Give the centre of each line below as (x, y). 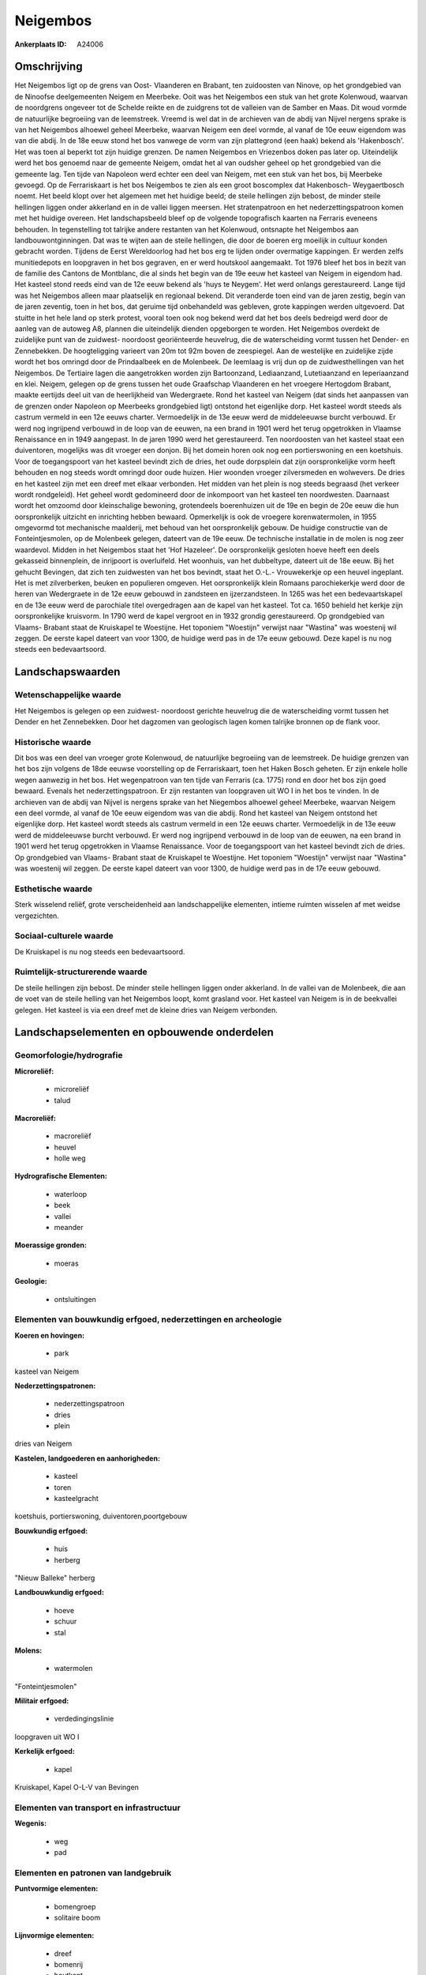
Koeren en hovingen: (50, 1335)
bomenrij (68, 1965)
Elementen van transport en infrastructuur (97, 1808)
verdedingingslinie (84, 1719)
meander (69, 1228)
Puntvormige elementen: (56, 1889)
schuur (65, 1621)
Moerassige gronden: (50, 1245)
